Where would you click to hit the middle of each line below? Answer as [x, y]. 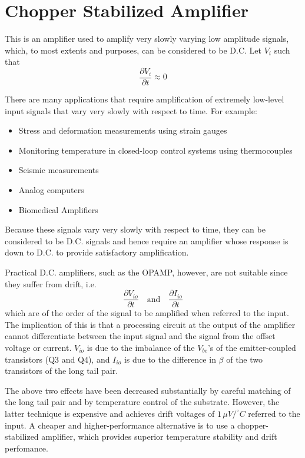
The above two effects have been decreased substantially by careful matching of [148, 390]
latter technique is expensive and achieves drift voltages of [110, 413]
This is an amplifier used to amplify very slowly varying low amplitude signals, [147, 39]
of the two [245, 359]
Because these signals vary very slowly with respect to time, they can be [135, 229]
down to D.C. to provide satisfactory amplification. [97, 252]
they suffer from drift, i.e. [51, 283]
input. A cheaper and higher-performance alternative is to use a [120, 425]
